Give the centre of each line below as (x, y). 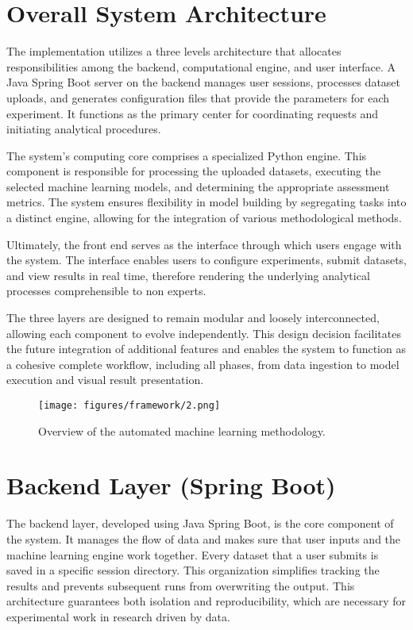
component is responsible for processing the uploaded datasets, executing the (194, 171)
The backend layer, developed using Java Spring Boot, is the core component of (200, 523)
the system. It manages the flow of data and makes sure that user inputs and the (204, 538)
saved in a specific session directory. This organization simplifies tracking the (193, 570)
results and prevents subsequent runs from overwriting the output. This (181, 585)
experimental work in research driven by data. (118, 616)
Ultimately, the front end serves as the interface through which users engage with (204, 244)
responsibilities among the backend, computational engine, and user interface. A (201, 66)
